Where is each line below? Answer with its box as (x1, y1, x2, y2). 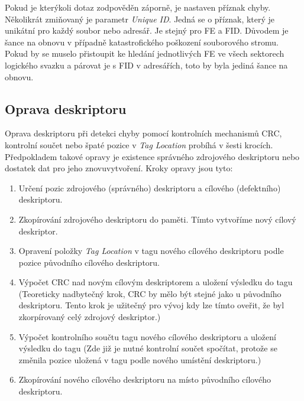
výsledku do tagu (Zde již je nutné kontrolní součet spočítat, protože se (18, 342, 277, 354)
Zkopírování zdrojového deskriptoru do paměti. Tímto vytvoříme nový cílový (18, 213, 296, 225)
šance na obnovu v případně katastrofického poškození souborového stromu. (5, 35, 279, 48)
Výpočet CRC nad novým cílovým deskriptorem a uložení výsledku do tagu (18, 276, 293, 288)
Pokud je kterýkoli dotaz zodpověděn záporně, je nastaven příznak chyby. (5, 1, 271, 13)
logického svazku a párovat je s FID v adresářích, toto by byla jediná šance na (5, 58, 288, 71)
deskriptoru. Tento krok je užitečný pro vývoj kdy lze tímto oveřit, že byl (18, 299, 284, 311)
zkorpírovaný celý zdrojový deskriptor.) (18, 311, 161, 323)
